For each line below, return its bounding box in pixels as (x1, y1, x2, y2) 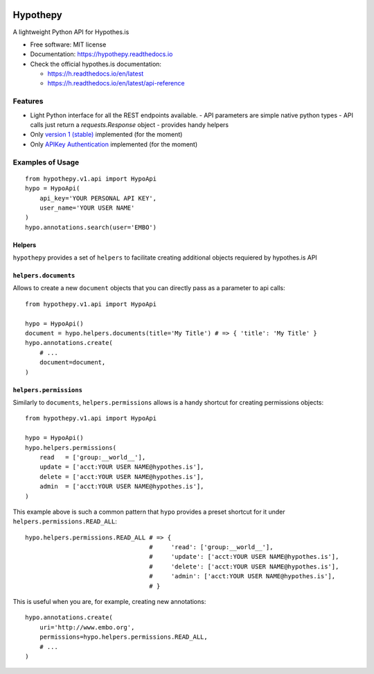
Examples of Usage (12, 157, 80, 167)
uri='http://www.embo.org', (39, 623, 135, 631)
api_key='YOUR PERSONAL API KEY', (39, 194, 157, 202)
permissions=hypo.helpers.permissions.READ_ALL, (39, 633, 208, 641)
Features (12, 96, 44, 106)
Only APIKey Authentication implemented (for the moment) (30, 140, 198, 149)
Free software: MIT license (30, 40, 107, 49)
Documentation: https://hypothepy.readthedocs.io (30, 50, 173, 58)
